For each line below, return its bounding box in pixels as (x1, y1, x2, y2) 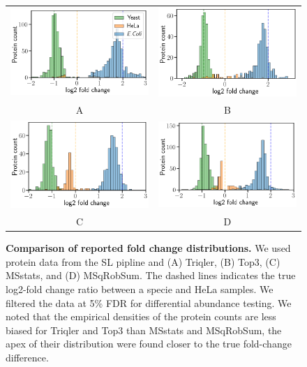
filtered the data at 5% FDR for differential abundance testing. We (6, 295, 292, 310)
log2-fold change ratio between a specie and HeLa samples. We (6, 282, 274, 297)
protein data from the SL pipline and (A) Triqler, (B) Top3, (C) (6, 254, 280, 269)
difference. (6, 350, 49, 365)
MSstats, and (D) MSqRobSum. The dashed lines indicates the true (6, 268, 296, 283)
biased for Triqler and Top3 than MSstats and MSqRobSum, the (6, 322, 282, 337)
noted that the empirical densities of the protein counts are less (6, 309, 276, 324)
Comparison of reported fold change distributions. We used (6, 241, 291, 255)
